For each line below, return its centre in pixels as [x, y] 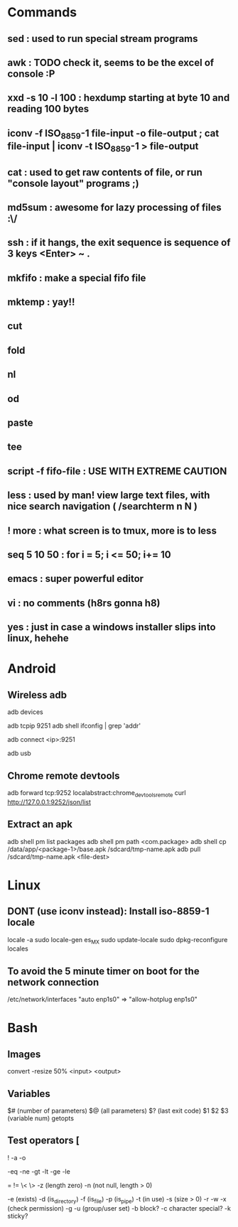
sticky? [18, 1216]
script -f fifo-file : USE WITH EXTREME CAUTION [117, 471]
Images [24, 1054]
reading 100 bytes [48, 109]
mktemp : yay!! [41, 302]
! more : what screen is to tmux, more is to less [112, 530]
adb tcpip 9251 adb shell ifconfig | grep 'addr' [74, 726]
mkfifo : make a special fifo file [77, 278]
